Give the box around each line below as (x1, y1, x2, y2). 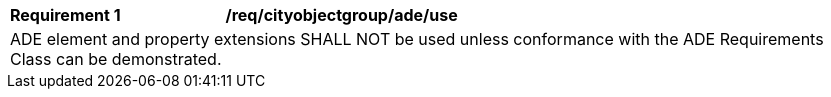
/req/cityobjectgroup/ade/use (225, 5, 458, 25)
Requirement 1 (10, 5, 121, 25)
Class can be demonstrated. (10, 49, 222, 69)
